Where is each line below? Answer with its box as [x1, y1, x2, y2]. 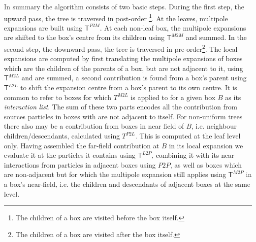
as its [225, 92, 241, 102]
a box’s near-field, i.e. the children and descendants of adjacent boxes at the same [4, 179, 251, 189]
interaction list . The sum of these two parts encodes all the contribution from [4, 102, 237, 112]
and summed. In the [186, 32, 247, 42]
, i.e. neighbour [191, 121, 237, 131]
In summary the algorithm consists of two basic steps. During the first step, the [4, 1, 244, 11]
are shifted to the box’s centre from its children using [4, 32, 164, 42]
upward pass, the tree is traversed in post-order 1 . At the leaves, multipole [4, 11, 228, 23]
